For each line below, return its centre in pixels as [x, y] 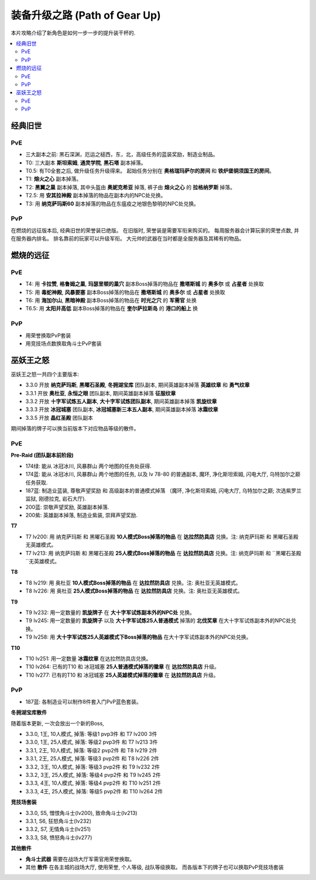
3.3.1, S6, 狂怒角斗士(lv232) [59, 821]
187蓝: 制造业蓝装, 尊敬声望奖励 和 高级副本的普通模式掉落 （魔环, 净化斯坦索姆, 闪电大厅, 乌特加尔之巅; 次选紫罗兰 [164, 490]
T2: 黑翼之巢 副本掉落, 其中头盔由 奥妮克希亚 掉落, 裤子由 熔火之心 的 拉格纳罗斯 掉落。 [130, 187]
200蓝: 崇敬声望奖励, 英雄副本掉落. [67, 507]
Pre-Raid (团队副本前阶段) [42, 455]
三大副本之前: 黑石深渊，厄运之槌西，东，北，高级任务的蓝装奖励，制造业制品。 [122, 155]
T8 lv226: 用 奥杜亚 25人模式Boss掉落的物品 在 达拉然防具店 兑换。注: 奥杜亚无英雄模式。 [134, 591]
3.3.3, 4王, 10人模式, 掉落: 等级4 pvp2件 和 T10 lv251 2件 [93, 783]
